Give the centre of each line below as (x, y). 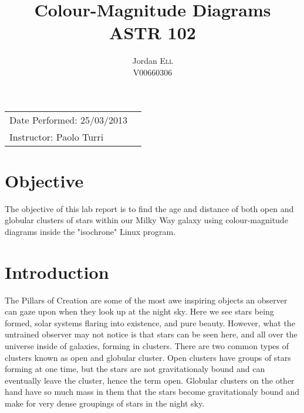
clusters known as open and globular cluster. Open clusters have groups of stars (148, 357)
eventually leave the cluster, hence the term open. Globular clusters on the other (150, 380)
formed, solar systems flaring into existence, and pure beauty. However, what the (150, 322)
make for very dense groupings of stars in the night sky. (105, 403)
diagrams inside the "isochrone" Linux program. (90, 231)
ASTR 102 (153, 33)
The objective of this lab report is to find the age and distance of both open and (149, 208)
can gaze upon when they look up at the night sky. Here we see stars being (139, 311)
